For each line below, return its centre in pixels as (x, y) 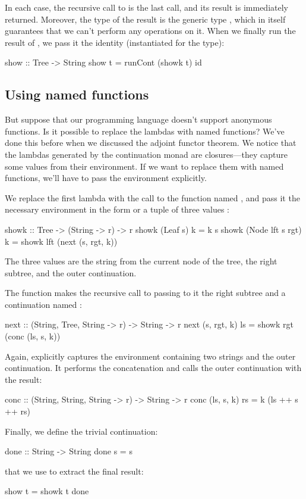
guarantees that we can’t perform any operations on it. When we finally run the (150, 31)
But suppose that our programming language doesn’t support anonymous (138, 119)
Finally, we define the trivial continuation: (81, 431)
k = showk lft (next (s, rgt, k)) (61, 241)
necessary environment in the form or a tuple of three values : (117, 209)
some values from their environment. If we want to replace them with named (144, 166)
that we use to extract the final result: (74, 471)
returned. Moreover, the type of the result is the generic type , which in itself (145, 19)
